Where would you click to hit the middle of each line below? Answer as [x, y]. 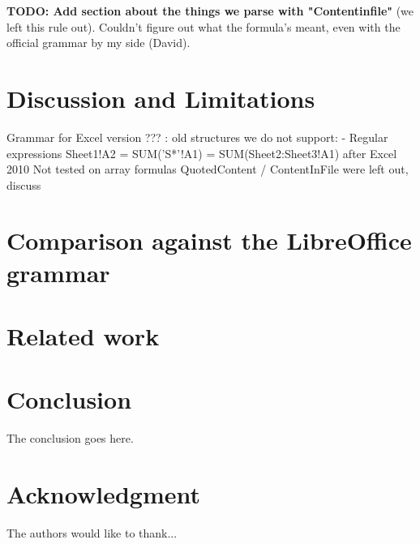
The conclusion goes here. [70, 438]
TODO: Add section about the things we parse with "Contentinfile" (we [210, 11]
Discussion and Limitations [161, 98]
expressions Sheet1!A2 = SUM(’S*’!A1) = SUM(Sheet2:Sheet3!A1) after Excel [202, 153]
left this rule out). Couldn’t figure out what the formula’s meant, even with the [204, 26]
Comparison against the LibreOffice [209, 240]
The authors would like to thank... [92, 533]
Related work [83, 336]
